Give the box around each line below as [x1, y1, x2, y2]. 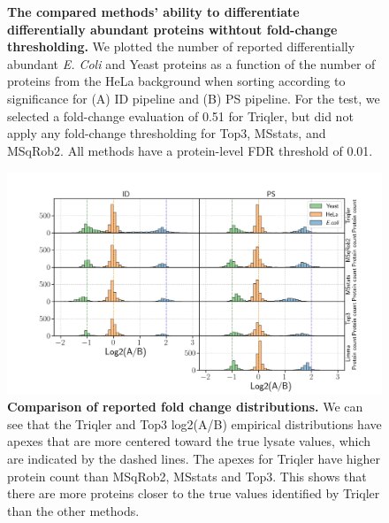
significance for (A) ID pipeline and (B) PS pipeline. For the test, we [7, 88, 380, 107]
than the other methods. [7, 501, 140, 519]
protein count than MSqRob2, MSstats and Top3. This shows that [7, 466, 367, 485]
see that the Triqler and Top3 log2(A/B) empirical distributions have [7, 414, 382, 433]
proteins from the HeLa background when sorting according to [7, 72, 346, 90]
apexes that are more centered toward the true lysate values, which [7, 432, 371, 450]
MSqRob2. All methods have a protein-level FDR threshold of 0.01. [7, 141, 373, 159]
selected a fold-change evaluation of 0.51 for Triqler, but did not [7, 106, 354, 125]
